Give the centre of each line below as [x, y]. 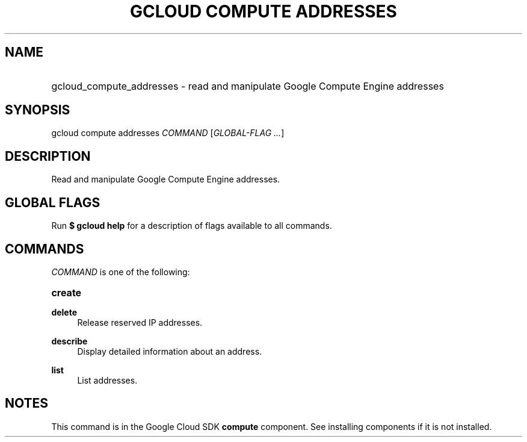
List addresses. [107, 380]
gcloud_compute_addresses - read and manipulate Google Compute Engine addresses [248, 86]
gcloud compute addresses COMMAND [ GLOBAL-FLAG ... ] [168, 133]
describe [69, 341]
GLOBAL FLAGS [53, 202]
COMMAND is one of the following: [121, 272]
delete [64, 312]
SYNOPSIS [38, 110]
